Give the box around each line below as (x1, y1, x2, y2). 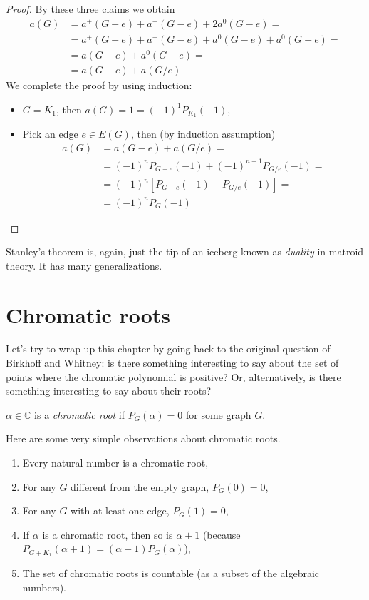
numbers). (22, 579, 66, 594)
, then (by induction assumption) (130, 126, 276, 141)
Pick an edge (22, 126, 78, 141)
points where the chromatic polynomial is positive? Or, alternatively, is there (6, 369, 341, 384)
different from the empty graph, (71, 479, 209, 494)
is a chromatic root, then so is (42, 527, 173, 541)
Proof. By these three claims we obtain (6, 1, 175, 16)
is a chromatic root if (34, 407, 125, 422)
